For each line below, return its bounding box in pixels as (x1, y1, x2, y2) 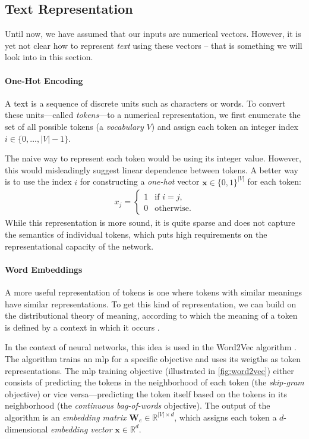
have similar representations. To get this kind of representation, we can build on (5, 297, 297, 310)
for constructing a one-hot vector (80, 175, 200, 188)
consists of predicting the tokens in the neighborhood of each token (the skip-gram (5, 376, 304, 388)
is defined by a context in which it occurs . (5, 320, 160, 333)
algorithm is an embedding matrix (5, 410, 127, 423)
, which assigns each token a (174, 410, 277, 423)
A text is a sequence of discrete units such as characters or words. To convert (5, 96, 286, 109)
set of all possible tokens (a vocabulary (5, 120, 144, 132)
